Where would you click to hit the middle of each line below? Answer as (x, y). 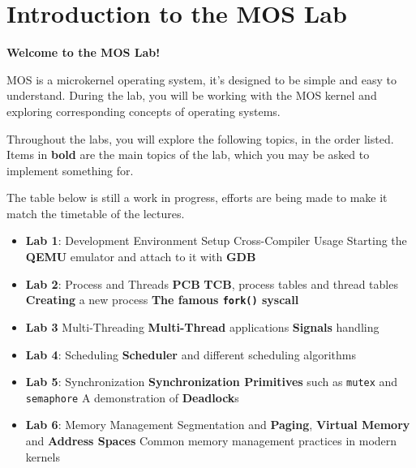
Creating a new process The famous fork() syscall (162, 300)
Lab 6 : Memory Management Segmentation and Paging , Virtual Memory (218, 425)
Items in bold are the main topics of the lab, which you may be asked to (188, 155)
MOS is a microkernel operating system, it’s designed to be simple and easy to (202, 79)
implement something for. (70, 170)
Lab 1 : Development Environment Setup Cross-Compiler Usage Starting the (216, 240)
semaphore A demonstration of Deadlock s (132, 397)
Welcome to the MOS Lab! (84, 52)
